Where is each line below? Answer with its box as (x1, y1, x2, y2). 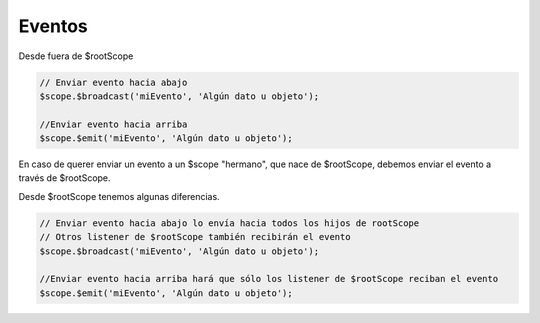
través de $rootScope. (18, 172, 111, 184)
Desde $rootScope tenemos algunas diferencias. (18, 190, 220, 202)
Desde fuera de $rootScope (18, 50, 134, 62)
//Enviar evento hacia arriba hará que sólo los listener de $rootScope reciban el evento (39, 273, 499, 285)
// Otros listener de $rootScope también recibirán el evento (39, 231, 351, 243)
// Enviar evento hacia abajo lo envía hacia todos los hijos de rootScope (39, 217, 420, 229)
